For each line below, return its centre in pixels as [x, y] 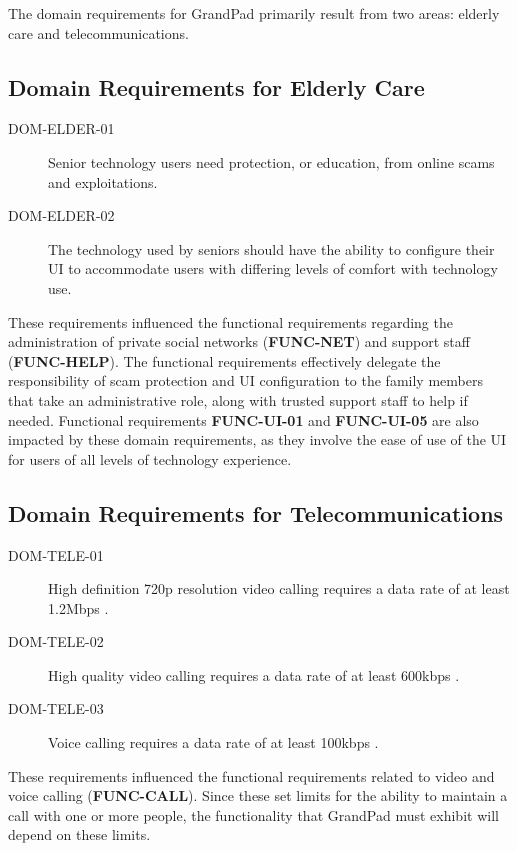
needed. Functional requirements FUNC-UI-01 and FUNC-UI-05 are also [243, 419]
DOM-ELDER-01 [61, 128]
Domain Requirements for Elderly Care [216, 86]
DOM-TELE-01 [56, 554]
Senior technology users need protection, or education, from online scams [271, 161]
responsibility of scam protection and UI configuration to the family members [245, 380]
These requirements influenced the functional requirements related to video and [251, 775]
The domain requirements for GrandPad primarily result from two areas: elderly [254, 13]
